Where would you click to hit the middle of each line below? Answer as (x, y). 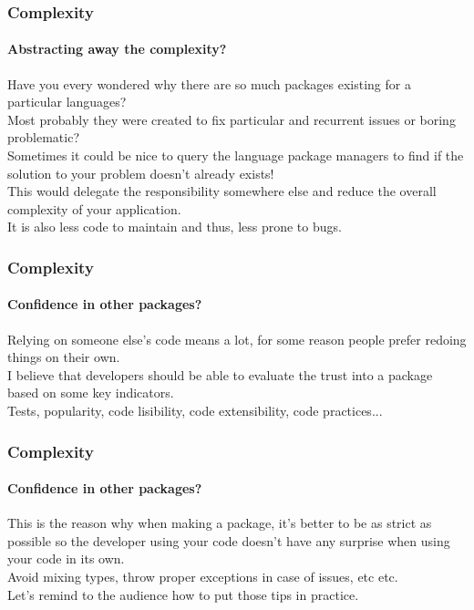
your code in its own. (66, 558)
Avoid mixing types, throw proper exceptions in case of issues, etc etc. (203, 577)
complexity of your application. (94, 208)
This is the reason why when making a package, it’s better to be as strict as (220, 523)
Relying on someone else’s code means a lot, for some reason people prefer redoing (237, 339)
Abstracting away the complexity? (117, 49)
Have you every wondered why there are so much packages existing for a (209, 83)
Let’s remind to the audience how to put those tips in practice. (183, 594)
